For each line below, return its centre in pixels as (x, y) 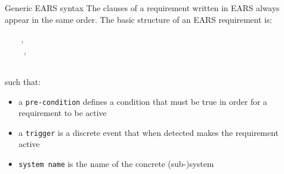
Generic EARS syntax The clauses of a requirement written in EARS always (142, 8)
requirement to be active (62, 113)
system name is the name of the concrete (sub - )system (116, 164)
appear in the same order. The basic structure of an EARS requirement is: (138, 19)
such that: (23, 81)
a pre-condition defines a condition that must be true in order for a (143, 101)
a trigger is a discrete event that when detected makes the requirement (148, 132)
